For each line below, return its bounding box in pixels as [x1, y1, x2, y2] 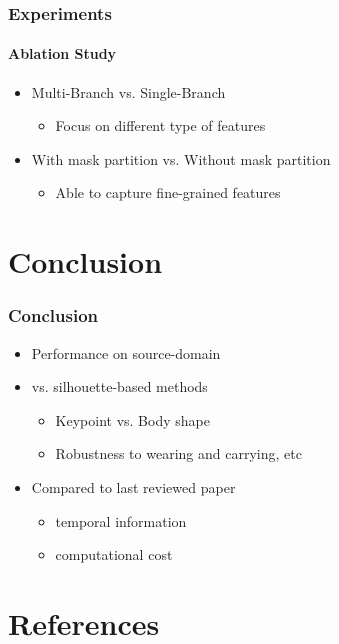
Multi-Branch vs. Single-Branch [31, 81, 226, 102]
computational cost [55, 544, 173, 565]
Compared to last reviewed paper [31, 476, 236, 497]
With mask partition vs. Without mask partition [31, 148, 331, 169]
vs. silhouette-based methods [31, 376, 208, 397]
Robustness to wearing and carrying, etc [55, 443, 302, 464]
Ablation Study [8, 43, 117, 64]
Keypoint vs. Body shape [55, 409, 210, 430]
